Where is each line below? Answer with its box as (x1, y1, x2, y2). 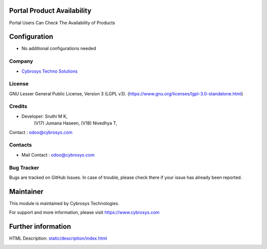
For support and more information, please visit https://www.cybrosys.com (9, 209, 160, 215)
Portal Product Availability (9, 6, 91, 15)
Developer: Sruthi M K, (21, 113, 68, 119)
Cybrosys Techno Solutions (21, 68, 78, 74)
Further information (9, 222, 71, 231)
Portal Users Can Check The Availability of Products (9, 20, 116, 26)
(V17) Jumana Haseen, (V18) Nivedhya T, (34, 120, 117, 126)
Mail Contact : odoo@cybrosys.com (21, 152, 95, 158)
